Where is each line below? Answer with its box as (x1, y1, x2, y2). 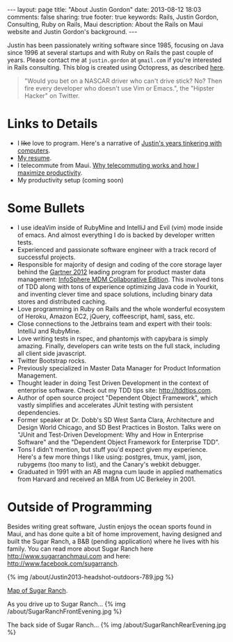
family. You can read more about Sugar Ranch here (7, 545, 154, 553)
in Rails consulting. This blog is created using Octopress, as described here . (7, 63, 225, 71)
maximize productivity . (17, 169, 83, 177)
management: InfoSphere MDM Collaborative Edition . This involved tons (17, 275, 224, 283)
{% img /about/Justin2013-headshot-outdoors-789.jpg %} (7, 572, 174, 581)
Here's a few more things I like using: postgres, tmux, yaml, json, (17, 453, 203, 461)
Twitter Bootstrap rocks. (17, 357, 87, 365)
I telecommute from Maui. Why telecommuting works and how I (17, 161, 200, 169)
